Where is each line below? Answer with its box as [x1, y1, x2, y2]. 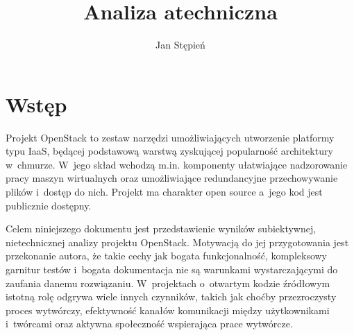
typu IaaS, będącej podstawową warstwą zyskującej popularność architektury [6, 144, 333, 158]
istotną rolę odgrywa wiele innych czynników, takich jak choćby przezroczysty [6, 289, 337, 304]
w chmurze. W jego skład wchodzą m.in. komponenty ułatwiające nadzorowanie [6, 157, 348, 171]
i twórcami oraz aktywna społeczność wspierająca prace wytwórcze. [6, 316, 293, 331]
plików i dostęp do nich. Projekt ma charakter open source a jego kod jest [6, 184, 323, 199]
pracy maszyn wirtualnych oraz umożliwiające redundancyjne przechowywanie [6, 171, 338, 185]
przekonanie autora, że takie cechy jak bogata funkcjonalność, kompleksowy [6, 248, 328, 263]
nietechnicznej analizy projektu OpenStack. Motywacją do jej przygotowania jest [6, 234, 349, 249]
